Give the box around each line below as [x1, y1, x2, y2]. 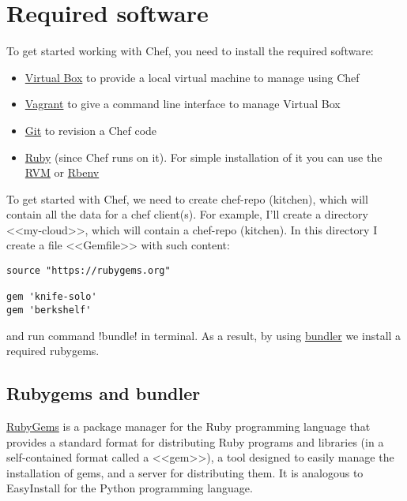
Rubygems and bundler [6, 381, 201, 406]
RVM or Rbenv [24, 164, 100, 181]
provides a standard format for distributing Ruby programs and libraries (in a [6, 433, 384, 450]
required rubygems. [6, 342, 100, 359]
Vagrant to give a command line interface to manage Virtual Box [24, 95, 341, 112]
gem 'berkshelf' [6, 305, 92, 316]
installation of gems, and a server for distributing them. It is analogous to [6, 464, 364, 480]
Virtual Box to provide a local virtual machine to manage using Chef [24, 69, 360, 85]
